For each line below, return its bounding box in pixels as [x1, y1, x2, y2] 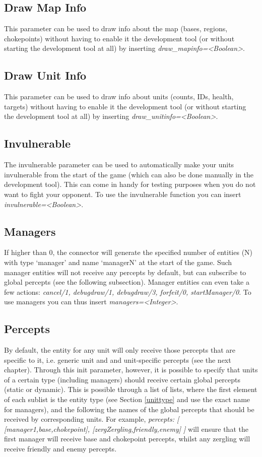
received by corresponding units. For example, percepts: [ [4, 414, 179, 424]
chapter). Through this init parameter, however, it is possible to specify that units [4, 364, 258, 375]
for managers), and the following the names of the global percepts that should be [4, 404, 254, 414]
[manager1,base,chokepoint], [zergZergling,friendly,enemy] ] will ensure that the [4, 423, 248, 434]
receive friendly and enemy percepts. [4, 443, 117, 454]
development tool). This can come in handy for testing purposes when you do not [4, 179, 256, 189]
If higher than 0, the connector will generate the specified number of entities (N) [4, 247, 253, 257]
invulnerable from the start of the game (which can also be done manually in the [4, 169, 253, 179]
